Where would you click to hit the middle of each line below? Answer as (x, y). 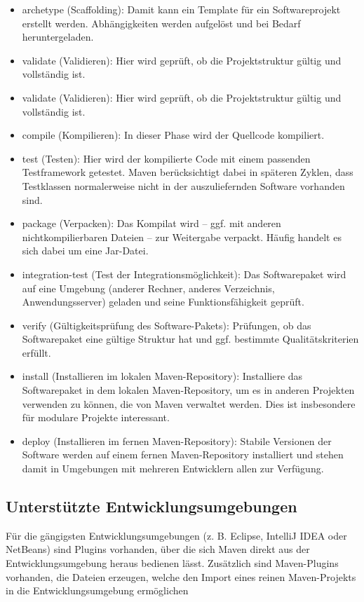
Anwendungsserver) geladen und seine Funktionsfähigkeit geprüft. (163, 302)
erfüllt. (36, 352)
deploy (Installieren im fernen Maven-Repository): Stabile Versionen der (177, 440)
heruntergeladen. (58, 37)
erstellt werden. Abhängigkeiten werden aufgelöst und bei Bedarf (161, 23)
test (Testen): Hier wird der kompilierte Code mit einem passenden (166, 158)
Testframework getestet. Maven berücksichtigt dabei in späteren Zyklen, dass (188, 172)
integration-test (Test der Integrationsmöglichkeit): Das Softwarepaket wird (184, 274)
